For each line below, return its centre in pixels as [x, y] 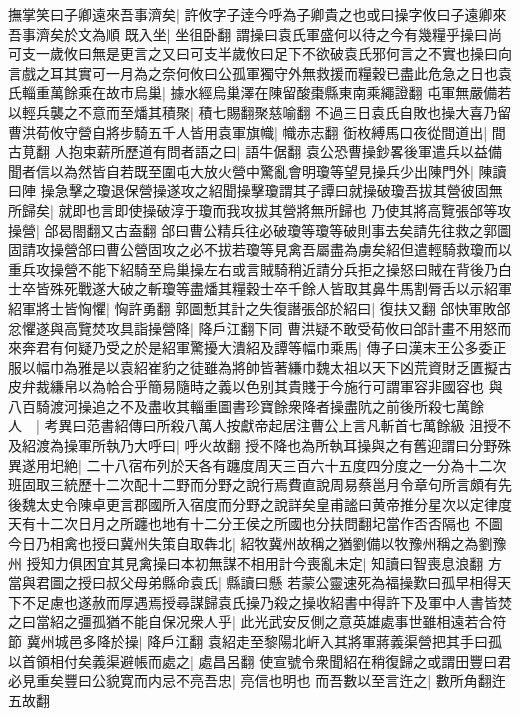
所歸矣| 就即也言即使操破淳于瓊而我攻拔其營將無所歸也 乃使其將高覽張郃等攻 [260, 209]
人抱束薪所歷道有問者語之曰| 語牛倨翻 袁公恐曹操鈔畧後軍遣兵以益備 [278, 151]
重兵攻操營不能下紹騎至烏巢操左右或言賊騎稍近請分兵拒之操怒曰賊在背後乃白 [260, 268]
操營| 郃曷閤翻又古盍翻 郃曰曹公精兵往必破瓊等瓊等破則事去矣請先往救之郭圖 [260, 229]
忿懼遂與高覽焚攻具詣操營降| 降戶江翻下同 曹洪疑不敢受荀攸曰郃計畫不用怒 [253, 327]
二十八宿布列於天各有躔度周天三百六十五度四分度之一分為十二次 [296, 464]
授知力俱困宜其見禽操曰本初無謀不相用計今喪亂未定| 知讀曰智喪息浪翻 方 [264, 562]
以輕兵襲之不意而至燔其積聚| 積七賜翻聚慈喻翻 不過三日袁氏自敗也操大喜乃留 [260, 111]
